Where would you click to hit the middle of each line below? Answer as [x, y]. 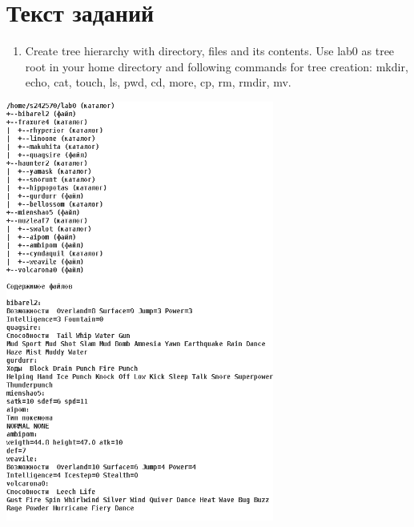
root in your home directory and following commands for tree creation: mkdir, [217, 66]
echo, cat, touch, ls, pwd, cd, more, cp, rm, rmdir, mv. [158, 82]
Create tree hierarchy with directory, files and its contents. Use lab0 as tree [210, 51]
